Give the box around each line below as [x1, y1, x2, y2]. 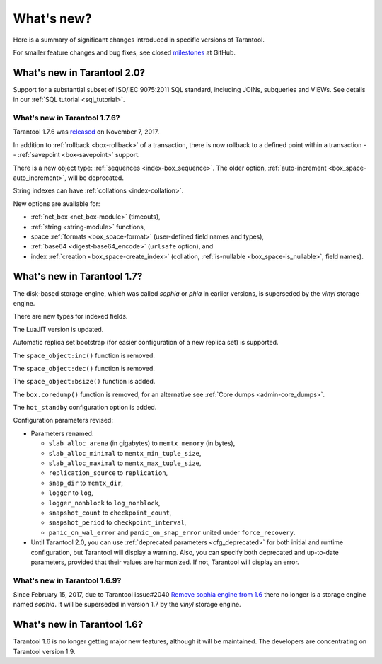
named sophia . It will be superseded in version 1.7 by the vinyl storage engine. [13, 600, 241, 609]
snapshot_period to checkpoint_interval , [48, 518, 187, 527]
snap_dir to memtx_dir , [48, 479, 124, 487]
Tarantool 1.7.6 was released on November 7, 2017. [13, 127, 159, 136]
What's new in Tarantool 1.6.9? [13, 576, 122, 585]
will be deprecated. [67, 173, 124, 182]
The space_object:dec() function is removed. [13, 364, 156, 372]
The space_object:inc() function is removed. [13, 351, 156, 360]
